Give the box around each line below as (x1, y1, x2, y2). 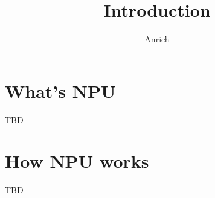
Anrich (144, 33, 170, 45)
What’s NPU (5, 78, 116, 103)
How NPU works (5, 148, 149, 173)
